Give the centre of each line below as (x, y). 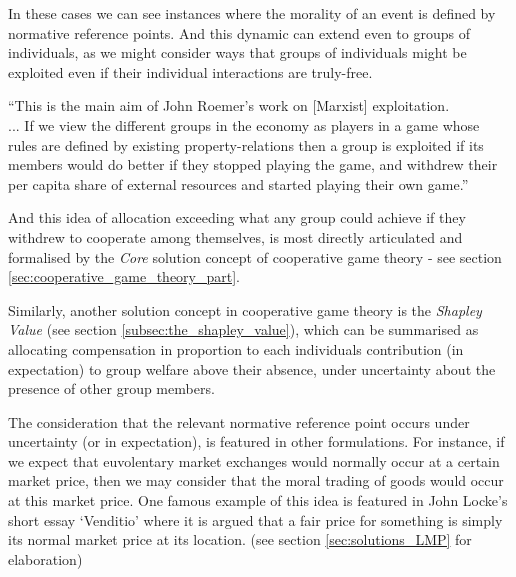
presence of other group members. (111, 388)
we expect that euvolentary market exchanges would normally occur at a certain (254, 460)
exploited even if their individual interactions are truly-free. (190, 71)
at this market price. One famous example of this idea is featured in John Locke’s (258, 500)
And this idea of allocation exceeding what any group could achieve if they (237, 217)
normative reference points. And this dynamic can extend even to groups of (239, 32)
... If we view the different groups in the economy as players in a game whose (244, 124)
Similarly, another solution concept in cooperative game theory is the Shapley (245, 309)
